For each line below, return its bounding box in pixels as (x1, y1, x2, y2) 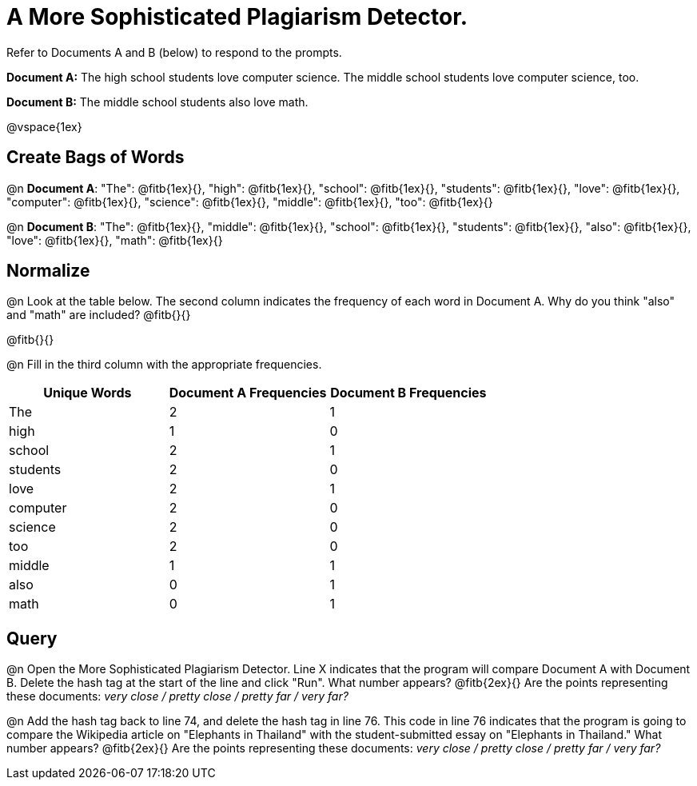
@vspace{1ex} (6, 119, 82, 134)
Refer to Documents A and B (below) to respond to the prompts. (6, 45, 342, 59)
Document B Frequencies (330, 385, 487, 401)
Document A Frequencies (169, 385, 327, 401)
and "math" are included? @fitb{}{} (6, 308, 191, 322)
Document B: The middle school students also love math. (6, 94, 309, 109)
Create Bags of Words (6, 147, 185, 168)
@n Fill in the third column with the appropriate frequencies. (6, 357, 322, 372)
